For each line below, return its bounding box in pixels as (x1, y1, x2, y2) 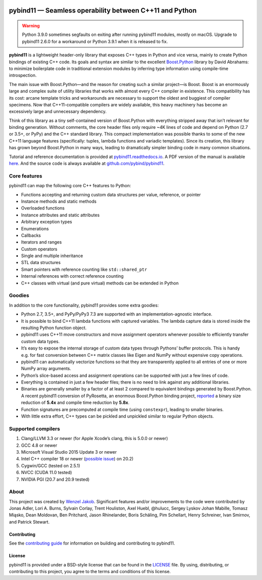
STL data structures (21, 260, 61, 265)
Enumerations (21, 226, 49, 231)
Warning (22, 23, 40, 29)
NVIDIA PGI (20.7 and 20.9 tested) (21, 476, 90, 482)
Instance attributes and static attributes (21, 212, 100, 218)
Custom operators (21, 246, 58, 252)
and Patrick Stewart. (9, 519, 50, 525)
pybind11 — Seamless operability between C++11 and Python (9, 6, 196, 15)
